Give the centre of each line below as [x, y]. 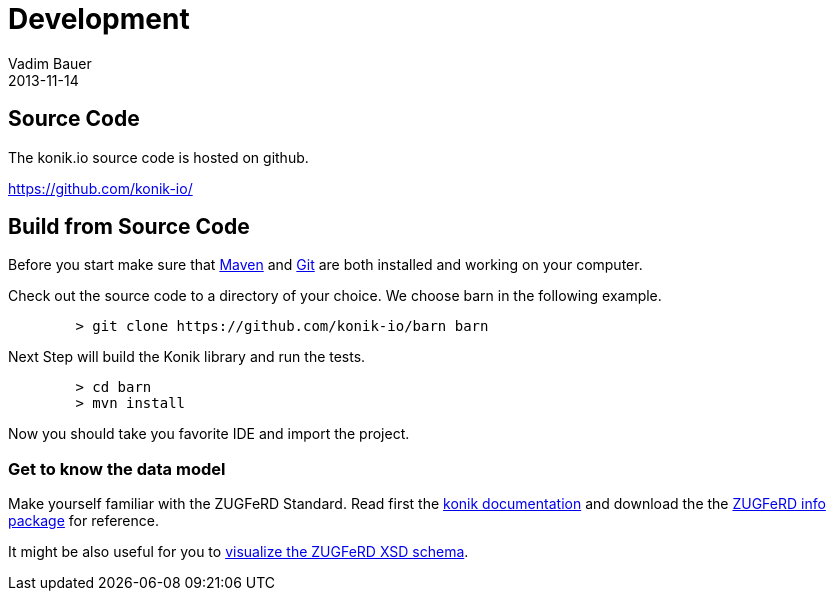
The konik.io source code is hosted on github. [158, 157]
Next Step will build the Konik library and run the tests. [187, 357]
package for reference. [83, 521]
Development [99, 19]
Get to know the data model [117, 468]
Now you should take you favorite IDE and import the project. [209, 434]
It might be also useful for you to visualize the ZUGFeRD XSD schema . [238, 552]
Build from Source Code [129, 227]
